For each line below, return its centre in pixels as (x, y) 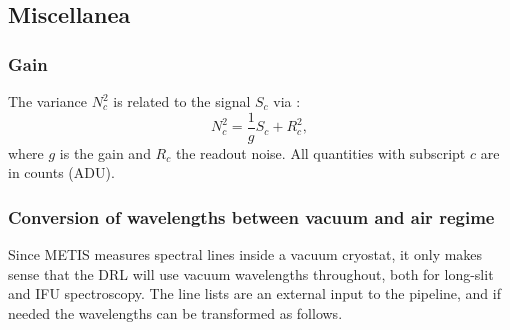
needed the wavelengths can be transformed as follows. (175, 312)
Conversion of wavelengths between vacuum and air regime (251, 216)
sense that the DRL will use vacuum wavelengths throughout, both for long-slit (251, 273)
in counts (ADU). (61, 172)
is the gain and (105, 152)
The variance (47, 101)
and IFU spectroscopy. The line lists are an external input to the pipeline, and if (254, 293)
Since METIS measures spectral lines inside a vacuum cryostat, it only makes (245, 254)
